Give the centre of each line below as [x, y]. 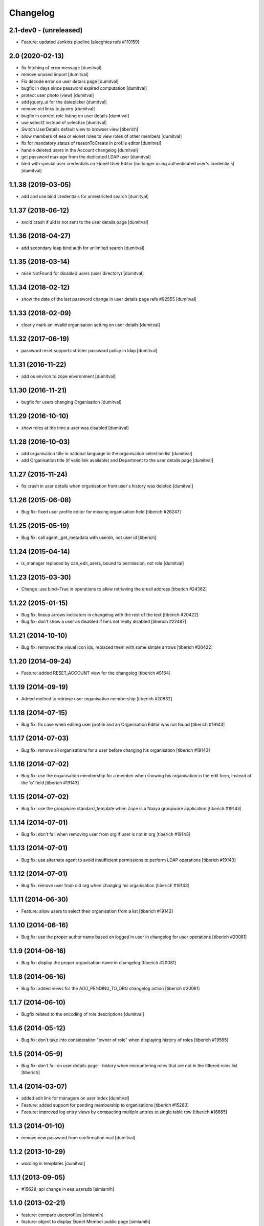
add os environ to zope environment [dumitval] [68, 376]
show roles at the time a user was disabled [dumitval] [75, 428]
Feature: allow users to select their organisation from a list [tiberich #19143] [97, 911]
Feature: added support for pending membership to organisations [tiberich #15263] [105, 1105]
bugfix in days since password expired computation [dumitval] [84, 88]
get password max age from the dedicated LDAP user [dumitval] [86, 157]
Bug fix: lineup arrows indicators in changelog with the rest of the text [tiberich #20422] [110, 614]
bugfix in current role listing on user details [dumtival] [75, 116]
